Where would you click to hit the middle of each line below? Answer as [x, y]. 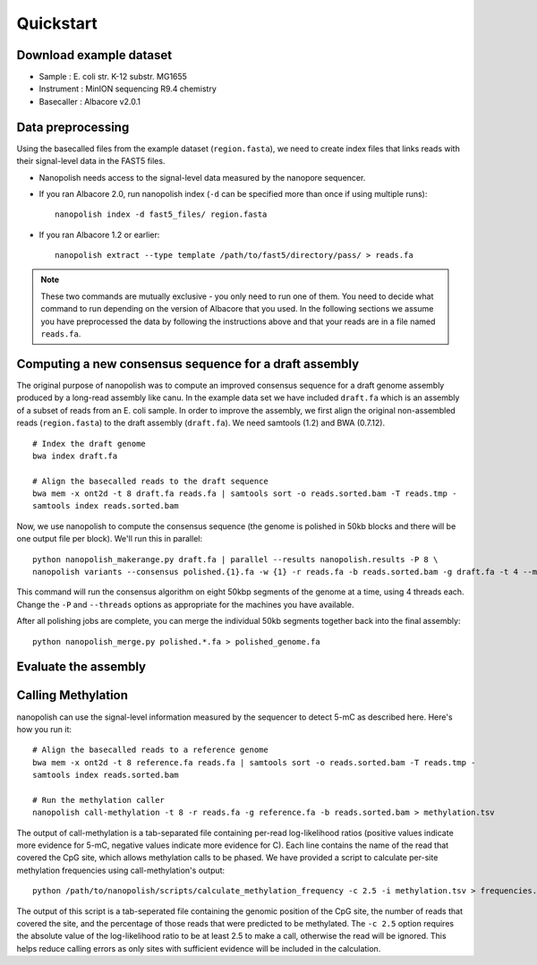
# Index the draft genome [89, 444]
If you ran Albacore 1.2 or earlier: [99, 235]
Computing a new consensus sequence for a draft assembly [188, 364]
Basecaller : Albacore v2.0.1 [89, 101]
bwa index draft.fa [75, 456]
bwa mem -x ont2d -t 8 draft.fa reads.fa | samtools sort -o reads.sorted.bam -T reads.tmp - [245, 494]
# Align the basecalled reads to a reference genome [150, 750]
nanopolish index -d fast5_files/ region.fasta [161, 214]
